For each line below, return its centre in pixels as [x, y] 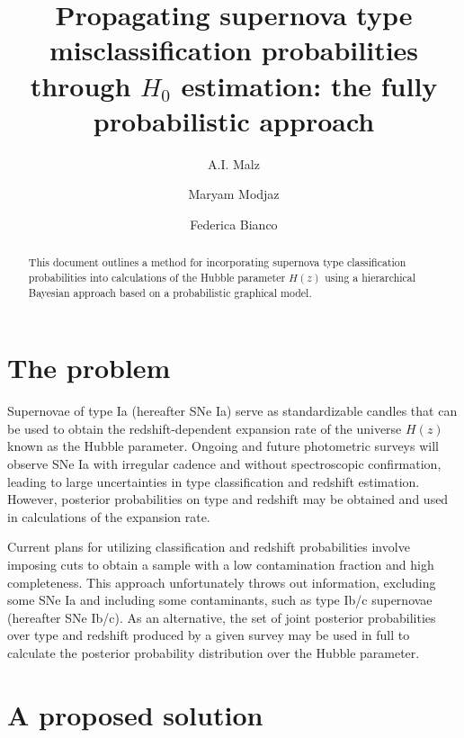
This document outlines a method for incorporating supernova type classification [217, 262]
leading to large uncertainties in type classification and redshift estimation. [214, 481]
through [80, 85]
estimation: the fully [309, 85]
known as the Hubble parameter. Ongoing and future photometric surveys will [223, 446]
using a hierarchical [370, 277]
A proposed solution [135, 714]
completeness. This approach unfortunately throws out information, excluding [222, 582]
